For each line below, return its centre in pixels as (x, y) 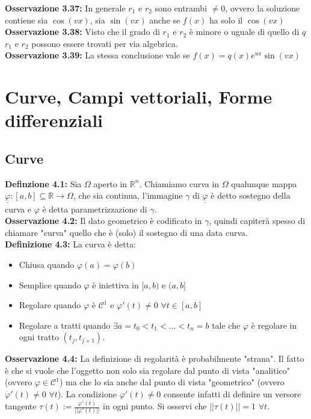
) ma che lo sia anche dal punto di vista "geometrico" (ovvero (172, 382)
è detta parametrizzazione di (95, 209)
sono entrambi (181, 8)
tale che (226, 325)
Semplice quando (50, 284)
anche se (165, 20)
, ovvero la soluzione (263, 8)
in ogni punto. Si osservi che (155, 406)
